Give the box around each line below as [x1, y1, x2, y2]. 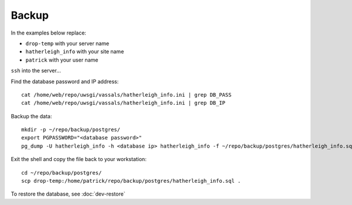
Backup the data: [11, 112, 52, 119]
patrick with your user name [25, 56, 99, 63]
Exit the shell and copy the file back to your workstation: [11, 156, 147, 163]
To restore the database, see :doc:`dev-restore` [11, 190, 126, 197]
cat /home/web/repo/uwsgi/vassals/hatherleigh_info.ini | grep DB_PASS [21, 91, 232, 98]
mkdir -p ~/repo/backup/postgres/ [21, 127, 120, 133]
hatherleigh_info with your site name [25, 48, 124, 55]
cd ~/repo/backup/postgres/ [21, 169, 102, 176]
